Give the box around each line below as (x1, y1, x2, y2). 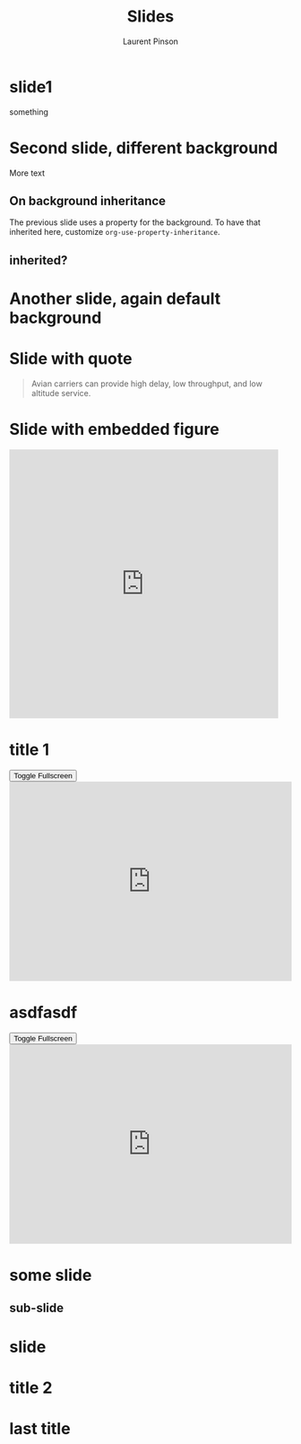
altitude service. (30, 387, 91, 398)
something (9, 106, 49, 117)
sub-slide (9, 1301, 64, 1316)
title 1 (9, 739, 50, 760)
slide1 (9, 76, 53, 97)
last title (9, 1418, 71, 1439)
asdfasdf (9, 1002, 78, 1023)
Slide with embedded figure (9, 419, 219, 440)
